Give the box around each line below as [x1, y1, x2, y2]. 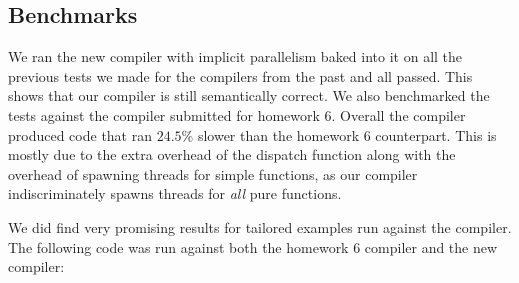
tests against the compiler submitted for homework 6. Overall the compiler [8, 104, 466, 125]
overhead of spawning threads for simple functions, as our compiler [8, 163, 418, 184]
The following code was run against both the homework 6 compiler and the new [8, 236, 498, 257]
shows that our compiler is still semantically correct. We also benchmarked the [8, 85, 490, 106]
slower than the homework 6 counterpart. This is [197, 124, 497, 145]
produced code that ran [8, 124, 152, 145]
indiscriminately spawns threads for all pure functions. [8, 183, 342, 204]
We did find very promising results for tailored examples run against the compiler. [8, 216, 512, 237]
